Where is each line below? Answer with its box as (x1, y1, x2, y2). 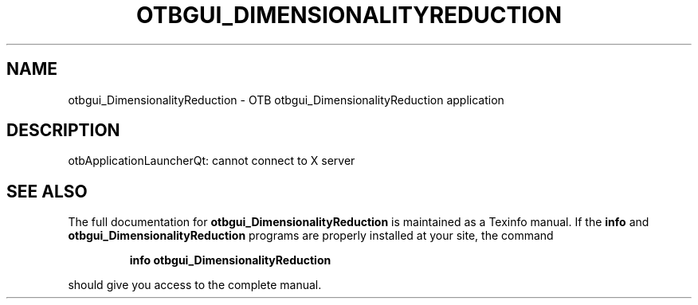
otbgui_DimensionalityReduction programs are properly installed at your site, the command (68, 229, 554, 243)
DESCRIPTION (6, 120, 120, 141)
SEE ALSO (6, 181, 88, 201)
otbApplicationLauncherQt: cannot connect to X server (68, 154, 355, 168)
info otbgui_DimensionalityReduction (129, 253, 331, 268)
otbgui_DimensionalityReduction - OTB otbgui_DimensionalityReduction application (68, 92, 504, 107)
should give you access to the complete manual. (68, 278, 322, 292)
